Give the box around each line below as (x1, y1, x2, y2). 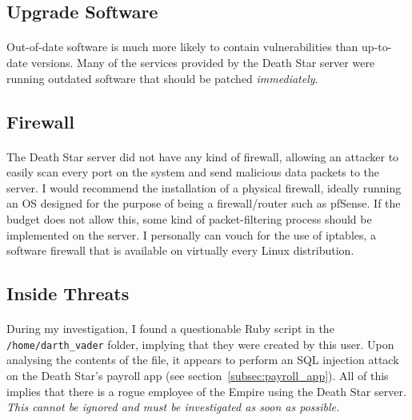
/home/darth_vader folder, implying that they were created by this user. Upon (6, 335, 394, 352)
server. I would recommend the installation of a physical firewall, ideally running (6, 179, 402, 196)
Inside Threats (6, 281, 130, 306)
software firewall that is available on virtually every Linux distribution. (6, 242, 354, 259)
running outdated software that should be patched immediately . (6, 69, 318, 86)
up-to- (362, 38, 392, 55)
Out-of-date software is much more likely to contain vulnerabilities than (6, 38, 358, 55)
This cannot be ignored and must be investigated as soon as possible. (6, 398, 340, 415)
